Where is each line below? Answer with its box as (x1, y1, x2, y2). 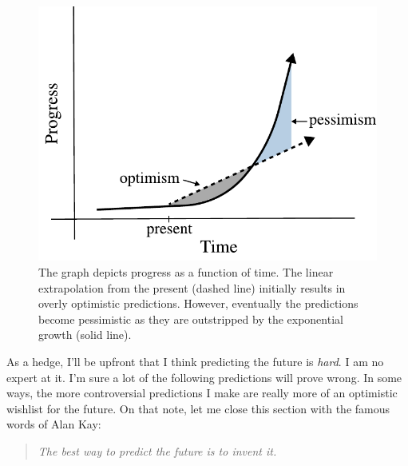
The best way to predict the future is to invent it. (38, 442, 277, 459)
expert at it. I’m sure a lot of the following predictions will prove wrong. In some (6, 368, 402, 385)
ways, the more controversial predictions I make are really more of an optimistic (6, 384, 398, 401)
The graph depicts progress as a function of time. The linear (38, 264, 334, 281)
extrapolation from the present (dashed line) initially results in (38, 279, 346, 296)
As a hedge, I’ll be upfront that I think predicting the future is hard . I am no (6, 353, 384, 369)
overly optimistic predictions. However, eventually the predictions (38, 295, 358, 312)
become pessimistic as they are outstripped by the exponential (38, 310, 343, 327)
